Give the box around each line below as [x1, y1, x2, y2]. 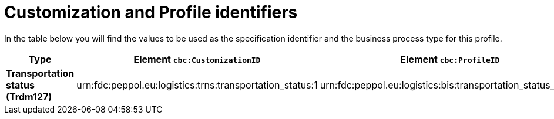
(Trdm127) [6, 90, 52, 103]
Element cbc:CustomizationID [133, 53, 261, 65]
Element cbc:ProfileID [400, 53, 500, 65]
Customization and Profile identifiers [4, 2, 298, 22]
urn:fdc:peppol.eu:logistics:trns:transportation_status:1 [76, 79, 318, 91]
